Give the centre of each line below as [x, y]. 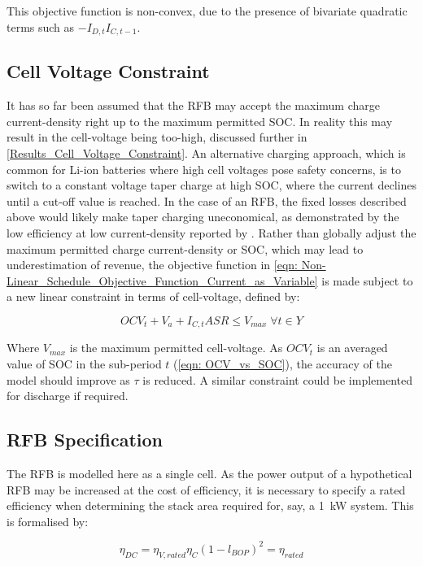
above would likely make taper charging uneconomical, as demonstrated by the [203, 217]
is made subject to [367, 280]
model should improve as [68, 379]
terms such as [41, 26]
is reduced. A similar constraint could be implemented [277, 379]
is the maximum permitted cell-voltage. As [176, 348]
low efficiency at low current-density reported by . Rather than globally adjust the [211, 233]
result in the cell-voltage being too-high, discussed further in [157, 137]
